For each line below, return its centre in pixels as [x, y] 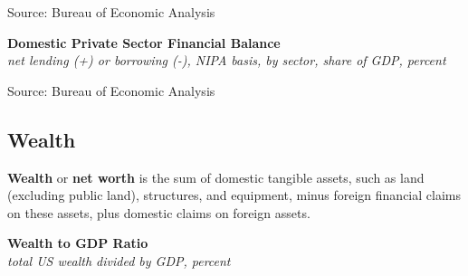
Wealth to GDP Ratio [78, 243]
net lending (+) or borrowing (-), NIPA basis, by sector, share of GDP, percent [227, 60]
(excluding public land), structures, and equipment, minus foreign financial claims [234, 195]
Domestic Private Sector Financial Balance [144, 42]
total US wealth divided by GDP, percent [119, 260]
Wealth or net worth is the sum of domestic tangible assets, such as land [216, 177]
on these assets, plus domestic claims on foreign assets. [159, 212]
